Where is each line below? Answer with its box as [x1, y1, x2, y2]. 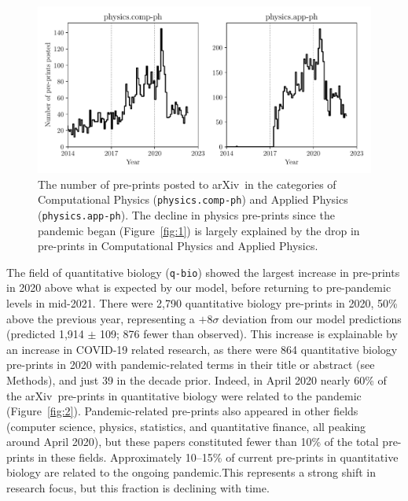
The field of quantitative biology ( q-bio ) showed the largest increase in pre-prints [6, 263, 400, 280]
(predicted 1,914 [6, 326, 84, 342]
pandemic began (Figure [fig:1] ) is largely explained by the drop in [38, 222, 360, 238]
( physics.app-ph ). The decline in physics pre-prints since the [38, 206, 335, 223]
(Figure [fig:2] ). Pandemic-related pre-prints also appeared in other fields [6, 403, 358, 419]
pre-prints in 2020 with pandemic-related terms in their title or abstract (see [6, 356, 375, 373]
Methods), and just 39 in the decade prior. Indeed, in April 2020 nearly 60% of [6, 371, 387, 388]
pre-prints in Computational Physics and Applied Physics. [38, 238, 318, 254]
